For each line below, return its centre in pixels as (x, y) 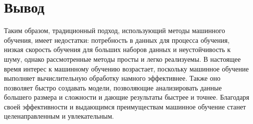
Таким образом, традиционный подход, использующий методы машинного (115, 30)
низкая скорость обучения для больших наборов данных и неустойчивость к (117, 49)
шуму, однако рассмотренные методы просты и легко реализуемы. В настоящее (122, 59)
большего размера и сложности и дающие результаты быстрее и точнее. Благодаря (127, 97)
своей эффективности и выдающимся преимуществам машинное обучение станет (125, 106)
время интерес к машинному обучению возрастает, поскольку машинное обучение (126, 68)
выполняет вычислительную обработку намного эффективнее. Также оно (112, 78)
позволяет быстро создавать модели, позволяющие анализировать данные (113, 87)
